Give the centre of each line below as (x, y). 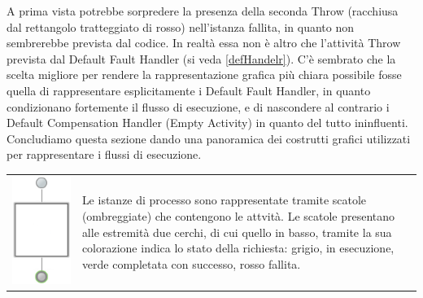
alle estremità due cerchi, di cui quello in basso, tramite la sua (237, 232)
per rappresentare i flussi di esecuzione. (104, 154)
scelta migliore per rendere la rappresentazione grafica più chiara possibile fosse (204, 74)
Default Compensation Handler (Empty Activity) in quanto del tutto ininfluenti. (207, 123)
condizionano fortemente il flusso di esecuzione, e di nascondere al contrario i (198, 106)
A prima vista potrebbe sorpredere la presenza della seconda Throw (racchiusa (203, 11)
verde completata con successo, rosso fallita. (191, 263)
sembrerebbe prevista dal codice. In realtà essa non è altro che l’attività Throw (204, 43)
